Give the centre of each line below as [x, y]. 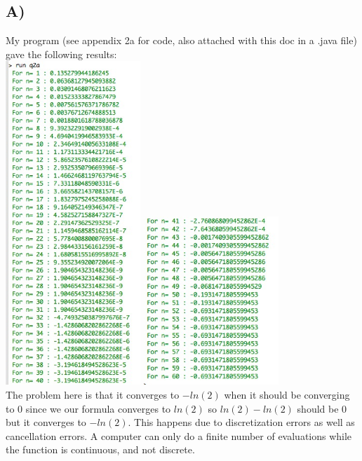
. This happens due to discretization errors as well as [241, 422]
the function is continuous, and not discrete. [100, 449]
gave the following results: [61, 54]
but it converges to [46, 422]
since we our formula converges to [98, 408]
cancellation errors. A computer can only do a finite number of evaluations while [179, 435]
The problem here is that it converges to [93, 395]
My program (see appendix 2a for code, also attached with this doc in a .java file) [181, 40]
